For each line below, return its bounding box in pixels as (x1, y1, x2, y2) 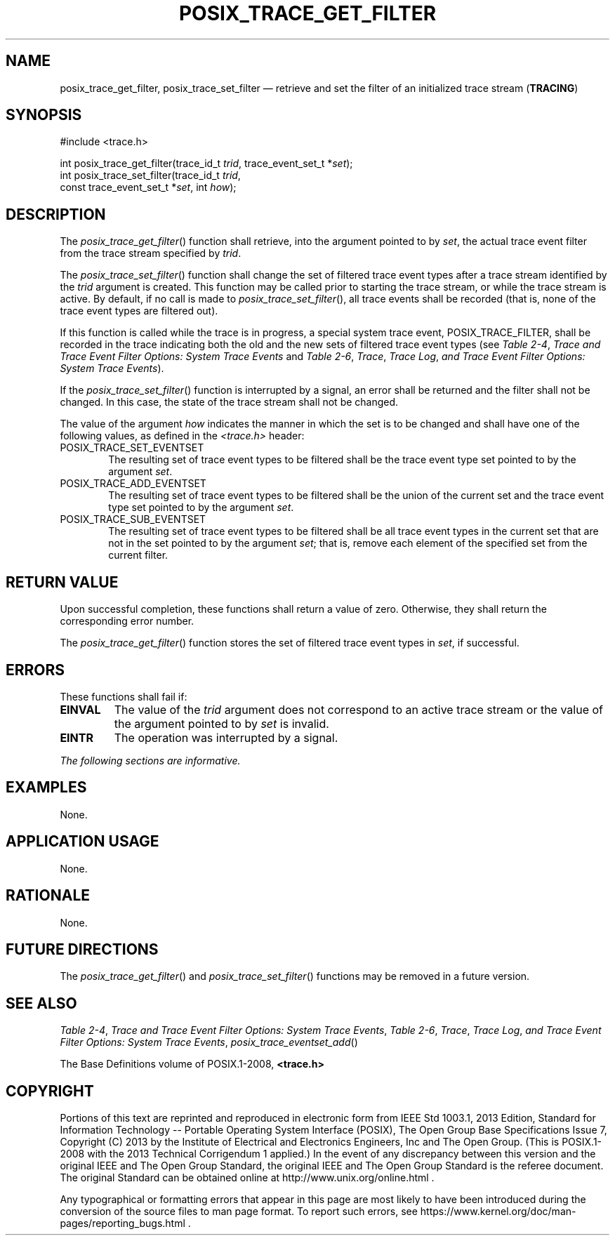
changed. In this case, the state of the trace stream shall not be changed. (60, 396, 399, 409)
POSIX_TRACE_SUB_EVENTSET (60, 513, 206, 526)
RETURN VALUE (6, 573, 119, 591)
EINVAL (60, 702, 101, 717)
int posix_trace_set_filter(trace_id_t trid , (60, 169, 241, 182)
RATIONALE (6, 887, 91, 905)
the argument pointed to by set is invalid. (114, 716, 329, 731)
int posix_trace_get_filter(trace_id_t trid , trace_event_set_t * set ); (60, 157, 353, 170)
